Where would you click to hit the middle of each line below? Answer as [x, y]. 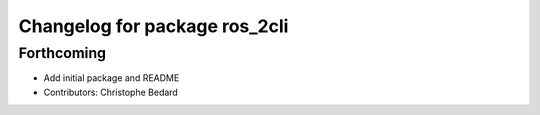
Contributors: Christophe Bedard [111, 92]
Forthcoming [62, 53]
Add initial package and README [111, 78]
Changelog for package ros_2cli [153, 26]
